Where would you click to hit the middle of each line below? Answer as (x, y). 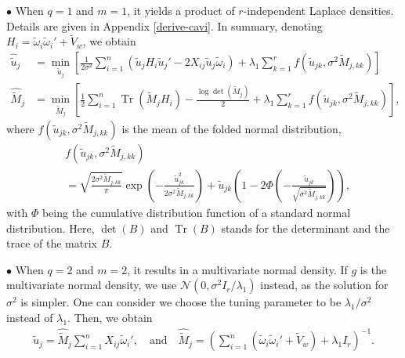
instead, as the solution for (324, 285)
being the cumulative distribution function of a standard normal (196, 212)
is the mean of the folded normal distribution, (231, 128)
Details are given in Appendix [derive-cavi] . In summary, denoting (165, 25)
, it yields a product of (181, 10)
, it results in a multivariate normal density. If (237, 269)
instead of (30, 317)
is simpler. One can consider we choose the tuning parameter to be (181, 302)
